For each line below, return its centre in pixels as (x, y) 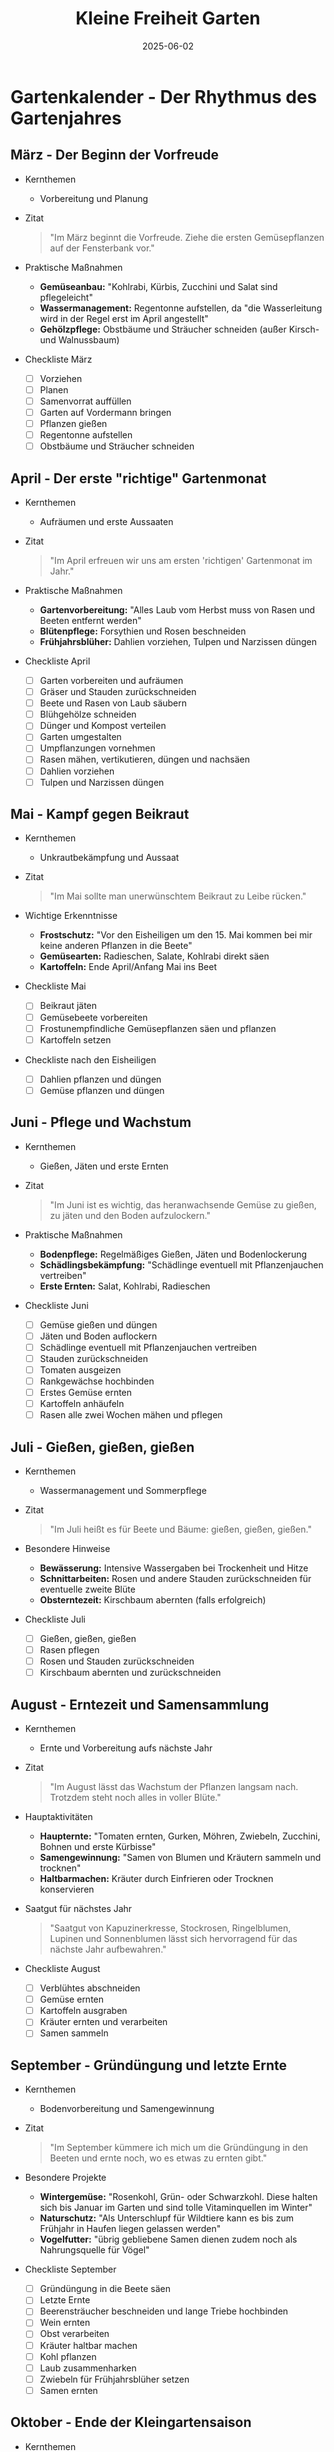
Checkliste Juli (55, 1619)
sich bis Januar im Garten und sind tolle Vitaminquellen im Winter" (176, 2208)
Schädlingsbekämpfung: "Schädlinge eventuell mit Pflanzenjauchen (181, 1264)
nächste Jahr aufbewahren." (108, 1949)
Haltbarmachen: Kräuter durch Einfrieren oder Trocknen (156, 1879)
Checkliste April (57, 661)
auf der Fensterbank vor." (102, 248)
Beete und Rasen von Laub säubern (113, 703)
